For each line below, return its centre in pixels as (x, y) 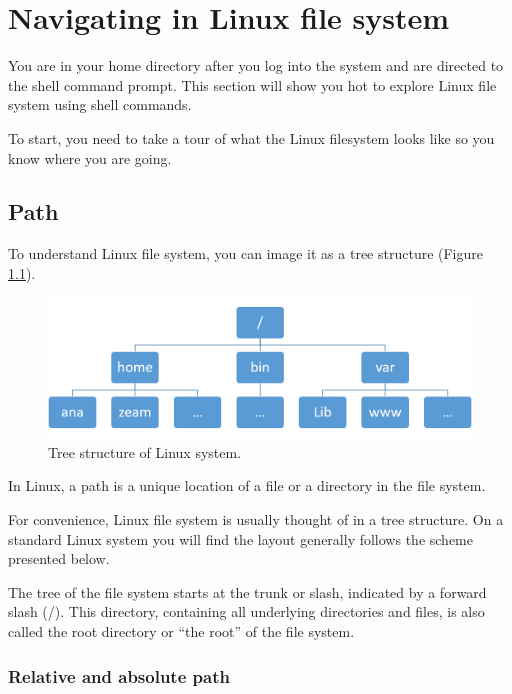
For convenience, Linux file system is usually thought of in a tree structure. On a (256, 519)
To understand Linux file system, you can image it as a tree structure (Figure (246, 253)
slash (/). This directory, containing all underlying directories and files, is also (246, 611)
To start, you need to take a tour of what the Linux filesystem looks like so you (251, 137)
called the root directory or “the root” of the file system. (181, 631)
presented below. (59, 558)
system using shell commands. (100, 104)
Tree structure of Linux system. (145, 451)
